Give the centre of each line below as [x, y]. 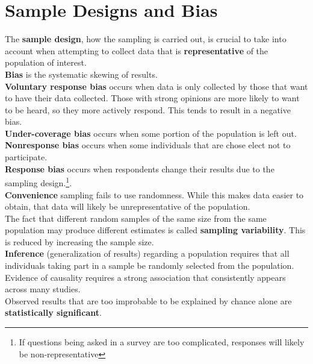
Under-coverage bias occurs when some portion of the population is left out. [151, 133]
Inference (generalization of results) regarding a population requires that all [147, 253]
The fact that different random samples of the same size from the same [136, 218]
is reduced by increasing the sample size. [79, 241]
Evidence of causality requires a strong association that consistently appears [145, 277]
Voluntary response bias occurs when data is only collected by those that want [156, 86]
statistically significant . [53, 312]
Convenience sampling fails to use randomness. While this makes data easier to [154, 194]
